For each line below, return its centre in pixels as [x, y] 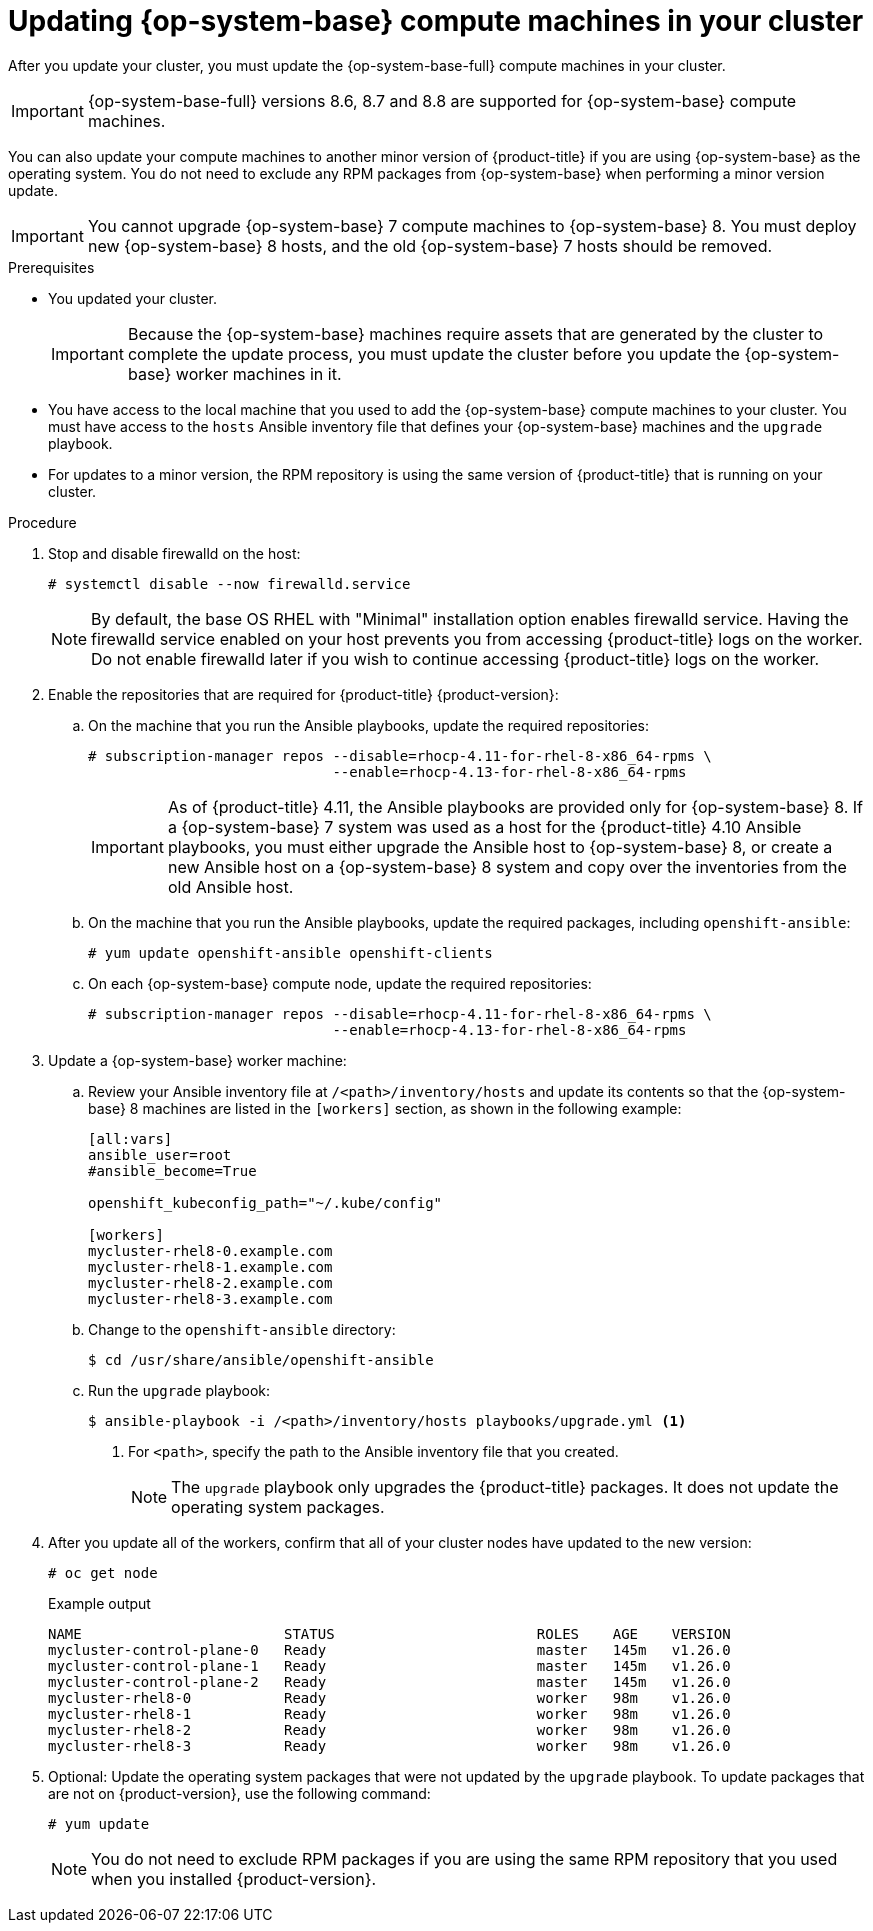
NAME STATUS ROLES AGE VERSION [389, 1633]
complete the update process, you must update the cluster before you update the [433, 353]
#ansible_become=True [172, 1170]
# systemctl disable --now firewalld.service [229, 583]
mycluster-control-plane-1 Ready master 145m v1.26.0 [389, 1665]
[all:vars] [130, 1138]
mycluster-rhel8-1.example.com [210, 1266]
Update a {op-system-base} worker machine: [197, 1060]
